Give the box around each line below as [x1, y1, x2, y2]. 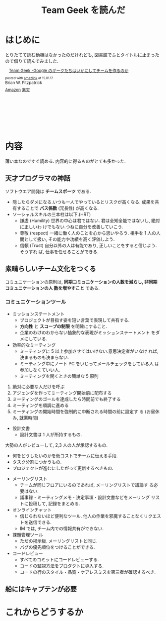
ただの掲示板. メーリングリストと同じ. [19, 538, 98, 544]
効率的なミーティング [12, 342, 56, 348]
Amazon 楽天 [5, 87, 30, 93]
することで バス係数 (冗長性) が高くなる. [16, 205, 99, 211]
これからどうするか [5, 607, 84, 618]
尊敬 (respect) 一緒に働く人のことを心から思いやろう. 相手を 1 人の [19, 230, 157, 236]
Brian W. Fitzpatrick [5, 80, 42, 86]
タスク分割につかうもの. [12, 459, 62, 465]
